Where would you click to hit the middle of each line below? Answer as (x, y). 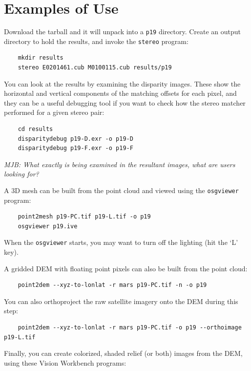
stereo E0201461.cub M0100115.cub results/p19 (95, 68)
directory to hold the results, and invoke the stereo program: (96, 41)
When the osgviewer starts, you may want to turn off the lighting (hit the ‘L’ (121, 242)
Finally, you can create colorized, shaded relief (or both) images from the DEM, (123, 353)
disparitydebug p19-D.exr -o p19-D (75, 139)
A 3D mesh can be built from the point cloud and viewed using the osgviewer (121, 190)
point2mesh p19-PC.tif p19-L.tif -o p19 (84, 217)
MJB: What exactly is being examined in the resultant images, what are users (120, 164)
